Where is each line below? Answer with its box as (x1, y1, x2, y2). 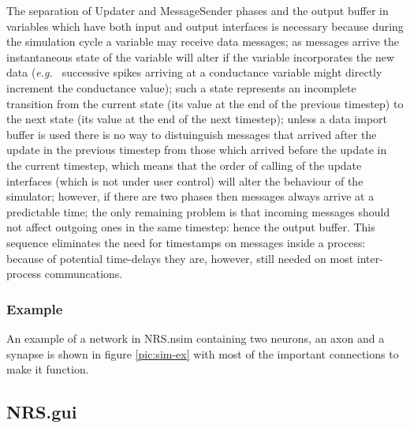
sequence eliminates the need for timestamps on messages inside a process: (6, 234, 366, 250)
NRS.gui (6, 400, 77, 424)
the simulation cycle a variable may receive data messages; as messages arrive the (6, 33, 400, 50)
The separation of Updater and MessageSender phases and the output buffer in (6, 2, 389, 18)
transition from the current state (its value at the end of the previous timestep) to (6, 95, 404, 111)
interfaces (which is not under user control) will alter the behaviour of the (6, 172, 363, 189)
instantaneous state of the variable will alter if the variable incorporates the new (6, 48, 395, 65)
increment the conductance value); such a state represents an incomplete (6, 79, 356, 96)
